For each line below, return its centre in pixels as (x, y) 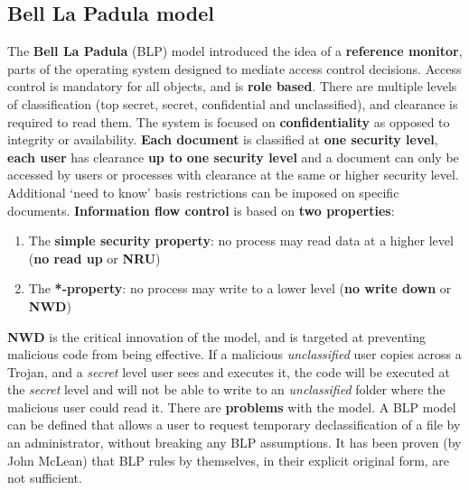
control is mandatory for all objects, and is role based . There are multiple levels (232, 86)
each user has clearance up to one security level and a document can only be (233, 157)
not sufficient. (45, 478)
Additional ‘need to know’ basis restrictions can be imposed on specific (203, 192)
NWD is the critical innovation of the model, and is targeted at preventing (217, 336)
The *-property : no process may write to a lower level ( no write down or (240, 288)
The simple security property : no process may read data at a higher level (241, 240)
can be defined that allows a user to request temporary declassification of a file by (234, 425)
